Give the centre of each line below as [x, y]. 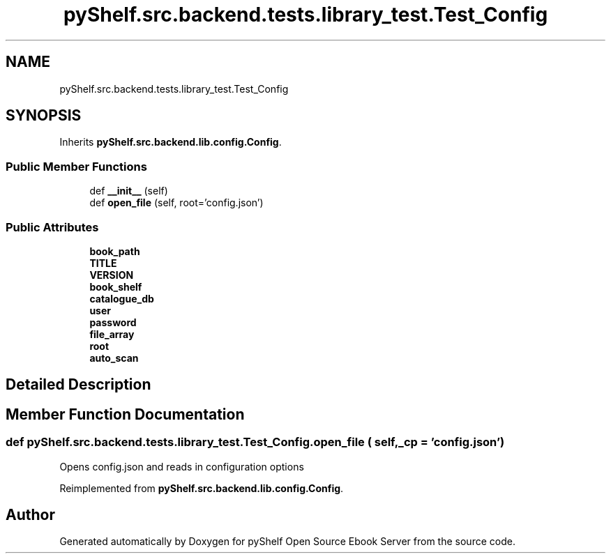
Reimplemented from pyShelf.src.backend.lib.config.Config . [202, 488]
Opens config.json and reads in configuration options [182, 466]
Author [30, 515]
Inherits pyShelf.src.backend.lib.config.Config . [171, 142]
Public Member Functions [76, 166]
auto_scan [114, 358]
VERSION [112, 275]
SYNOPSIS [44, 116]
